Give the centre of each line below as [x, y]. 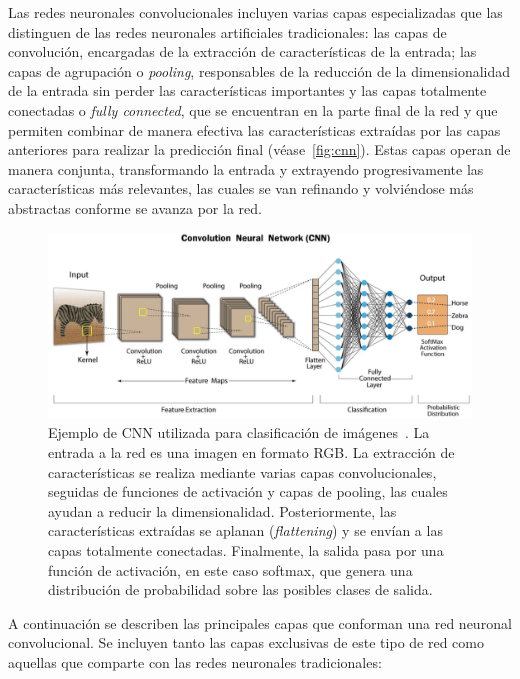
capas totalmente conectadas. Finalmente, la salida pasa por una [246, 550]
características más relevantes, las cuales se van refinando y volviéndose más [241, 188]
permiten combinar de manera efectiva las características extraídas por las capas [254, 129]
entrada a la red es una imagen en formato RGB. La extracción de [251, 452]
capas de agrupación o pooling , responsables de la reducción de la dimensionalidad [259, 70]
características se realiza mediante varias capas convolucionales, [242, 471]
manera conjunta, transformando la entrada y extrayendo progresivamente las [246, 168]
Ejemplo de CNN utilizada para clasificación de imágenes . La [239, 432]
